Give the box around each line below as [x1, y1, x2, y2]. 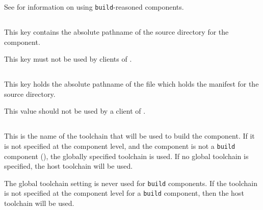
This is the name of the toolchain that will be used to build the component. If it [4, 130, 255, 141]
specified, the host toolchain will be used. [4, 161, 133, 171]
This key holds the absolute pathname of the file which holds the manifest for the [4, 78, 259, 89]
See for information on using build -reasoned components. [4, 2, 184, 12]
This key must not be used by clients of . [4, 54, 132, 64]
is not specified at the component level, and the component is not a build [4, 140, 235, 151]
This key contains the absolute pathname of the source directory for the [4, 27, 229, 37]
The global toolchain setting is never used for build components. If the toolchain [4, 177, 258, 188]
